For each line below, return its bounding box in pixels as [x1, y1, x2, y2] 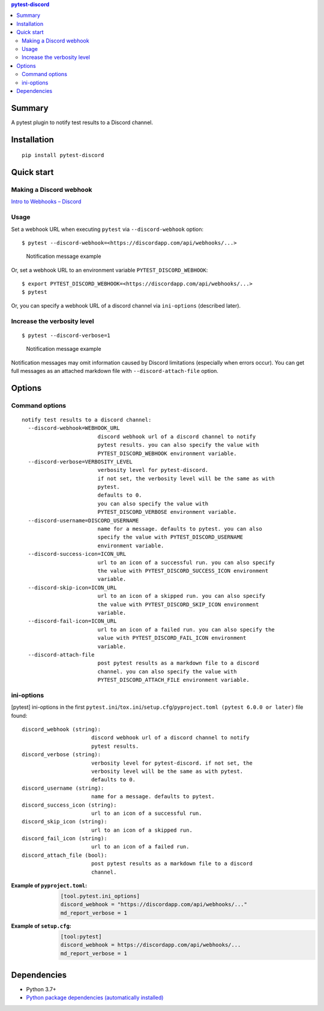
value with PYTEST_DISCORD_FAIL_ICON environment [97, 634, 247, 642]
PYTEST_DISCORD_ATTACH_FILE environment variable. [97, 676, 250, 684]
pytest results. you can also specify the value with [97, 441, 259, 449]
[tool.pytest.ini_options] [60, 893, 140, 899]
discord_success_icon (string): [22, 801, 117, 808]
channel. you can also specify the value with [97, 668, 237, 675]
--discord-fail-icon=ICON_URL [28, 618, 117, 625]
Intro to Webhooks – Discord [11, 198, 82, 205]
